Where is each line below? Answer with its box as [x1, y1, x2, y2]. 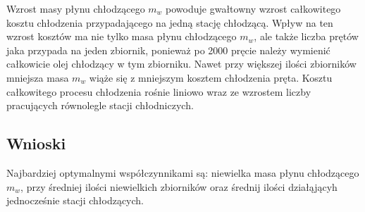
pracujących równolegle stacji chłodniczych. [6, 98, 194, 113]
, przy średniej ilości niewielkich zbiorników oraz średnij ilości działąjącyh [20, 179, 338, 194]
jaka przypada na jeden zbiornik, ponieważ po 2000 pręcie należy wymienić [6, 42, 330, 57]
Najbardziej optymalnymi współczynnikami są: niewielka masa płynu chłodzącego [6, 165, 359, 180]
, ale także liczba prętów [254, 29, 359, 44]
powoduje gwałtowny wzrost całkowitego [166, 1, 341, 15]
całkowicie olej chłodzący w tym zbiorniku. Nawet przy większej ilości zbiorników [6, 56, 357, 71]
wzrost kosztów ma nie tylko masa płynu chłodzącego [6, 29, 237, 44]
